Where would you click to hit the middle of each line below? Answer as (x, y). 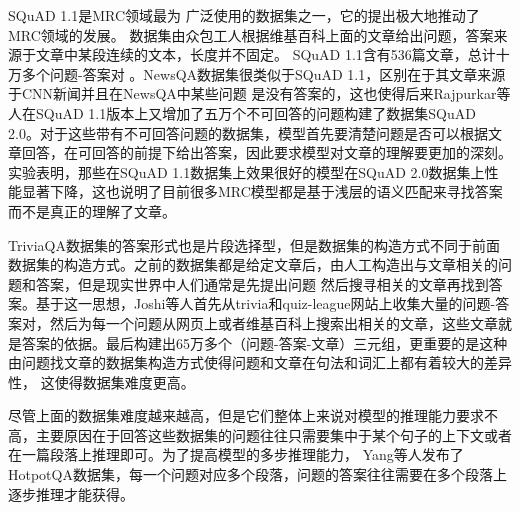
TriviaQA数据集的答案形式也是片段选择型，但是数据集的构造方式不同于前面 (254, 244)
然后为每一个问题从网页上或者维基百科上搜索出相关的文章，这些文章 (273, 322)
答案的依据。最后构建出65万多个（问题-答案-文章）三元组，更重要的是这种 (264, 342)
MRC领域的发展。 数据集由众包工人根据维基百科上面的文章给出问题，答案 (251, 34)
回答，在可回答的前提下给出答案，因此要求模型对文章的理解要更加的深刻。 (266, 152)
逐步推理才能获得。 (71, 493)
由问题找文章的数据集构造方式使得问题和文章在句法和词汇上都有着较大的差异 (260, 362)
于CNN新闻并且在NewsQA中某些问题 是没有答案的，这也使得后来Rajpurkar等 (259, 93)
